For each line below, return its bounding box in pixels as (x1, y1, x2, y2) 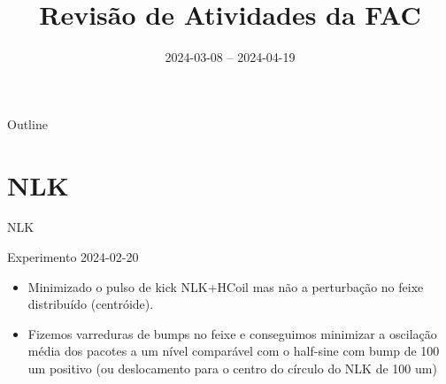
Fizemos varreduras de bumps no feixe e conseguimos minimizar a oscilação (27, 324, 437, 342)
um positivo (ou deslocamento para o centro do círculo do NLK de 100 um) (27, 359, 437, 377)
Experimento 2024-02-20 (7, 248, 139, 266)
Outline (7, 114, 48, 133)
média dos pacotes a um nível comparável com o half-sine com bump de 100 (27, 342, 440, 360)
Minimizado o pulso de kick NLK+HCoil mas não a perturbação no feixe (27, 277, 424, 296)
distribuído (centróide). (27, 295, 154, 313)
